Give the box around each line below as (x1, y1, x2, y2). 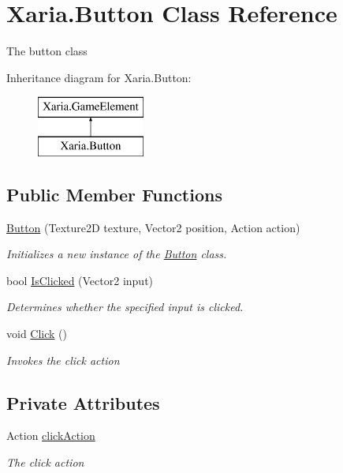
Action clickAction (6, 427, 95, 444)
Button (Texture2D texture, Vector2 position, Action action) (6, 219, 300, 235)
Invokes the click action (6, 351, 120, 368)
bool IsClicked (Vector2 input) (6, 272, 154, 288)
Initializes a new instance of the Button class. (6, 246, 227, 262)
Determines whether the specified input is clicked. (6, 298, 244, 315)
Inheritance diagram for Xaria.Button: (6, 69, 192, 85)
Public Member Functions (6, 182, 222, 206)
